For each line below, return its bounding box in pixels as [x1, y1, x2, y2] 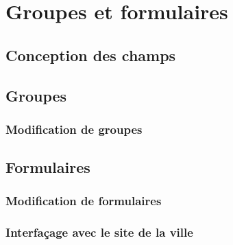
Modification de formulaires [5, 192, 162, 209]
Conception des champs [5, 44, 176, 65]
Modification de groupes [5, 120, 143, 137]
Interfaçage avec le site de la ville [5, 224, 193, 241]
